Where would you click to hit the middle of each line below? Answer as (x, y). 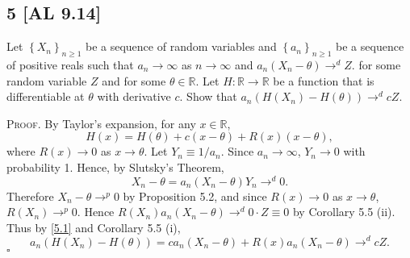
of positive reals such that (70, 64)
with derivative (134, 96)
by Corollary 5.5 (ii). (344, 212)
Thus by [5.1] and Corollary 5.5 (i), (94, 227)
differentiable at (46, 96)
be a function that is (324, 80)
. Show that (208, 96)
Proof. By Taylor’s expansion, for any (101, 123)
